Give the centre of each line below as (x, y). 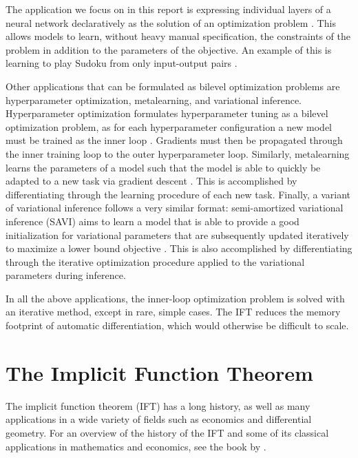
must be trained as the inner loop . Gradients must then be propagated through (174, 140)
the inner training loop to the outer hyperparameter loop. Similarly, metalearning (178, 153)
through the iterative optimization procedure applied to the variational (155, 261)
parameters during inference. (66, 275)
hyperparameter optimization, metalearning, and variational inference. (154, 100)
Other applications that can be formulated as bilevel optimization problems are (173, 86)
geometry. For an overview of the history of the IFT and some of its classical (167, 432)
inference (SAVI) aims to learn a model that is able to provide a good (152, 221)
